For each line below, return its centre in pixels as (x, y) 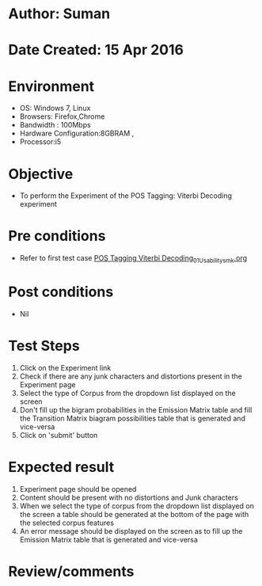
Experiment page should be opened (78, 489)
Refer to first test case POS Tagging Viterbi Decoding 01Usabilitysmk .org (133, 259)
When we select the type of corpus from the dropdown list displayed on (137, 506)
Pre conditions (57, 236)
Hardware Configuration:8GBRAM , (77, 133)
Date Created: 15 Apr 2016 (96, 50)
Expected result (61, 467)
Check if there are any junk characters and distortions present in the (131, 376)
